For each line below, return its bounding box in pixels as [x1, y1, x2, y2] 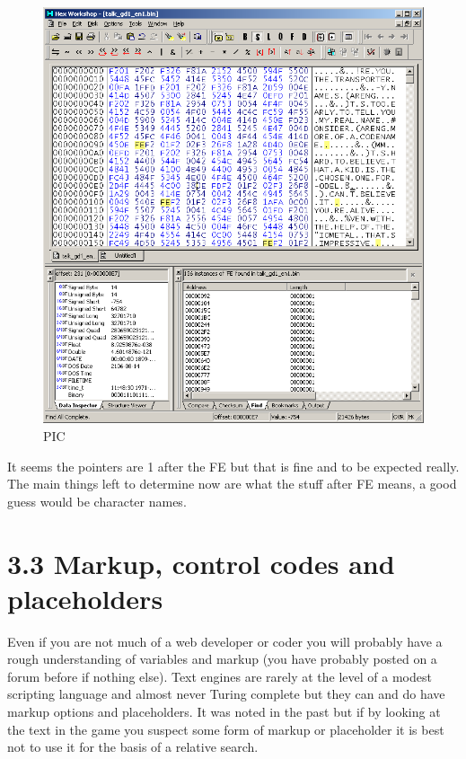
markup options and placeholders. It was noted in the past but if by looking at [7, 702, 441, 721]
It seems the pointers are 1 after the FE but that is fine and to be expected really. [7, 456, 460, 475]
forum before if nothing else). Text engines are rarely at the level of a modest [7, 666, 432, 685]
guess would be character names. [7, 491, 187, 510]
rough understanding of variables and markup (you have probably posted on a [7, 649, 437, 668]
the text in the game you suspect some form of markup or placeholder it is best [7, 719, 444, 738]
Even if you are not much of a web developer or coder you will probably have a [7, 631, 443, 650]
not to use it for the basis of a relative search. [7, 737, 259, 756]
